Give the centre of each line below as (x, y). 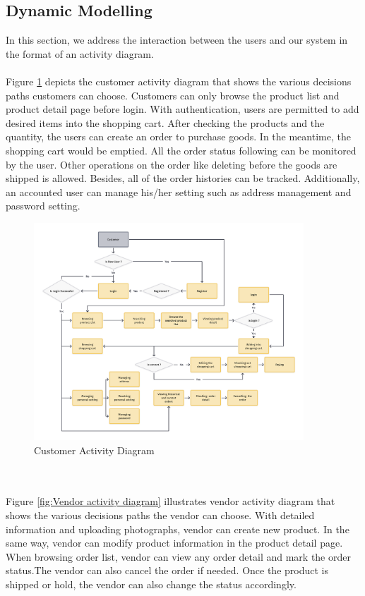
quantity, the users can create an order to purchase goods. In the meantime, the (178, 136)
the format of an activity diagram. (80, 53)
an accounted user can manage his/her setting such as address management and (179, 191)
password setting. (43, 206)
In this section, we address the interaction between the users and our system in (177, 40)
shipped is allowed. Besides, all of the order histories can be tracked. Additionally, (183, 178)
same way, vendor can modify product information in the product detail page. (174, 543)
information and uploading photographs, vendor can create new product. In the (178, 529)
